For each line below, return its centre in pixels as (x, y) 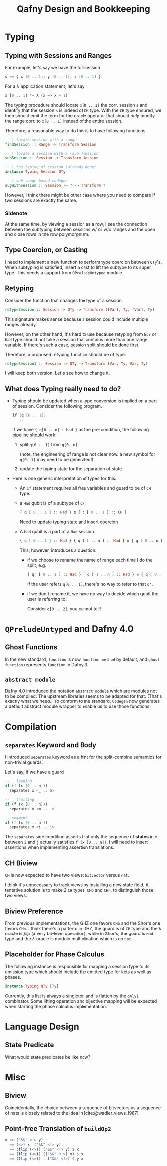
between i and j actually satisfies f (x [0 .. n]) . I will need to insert (77, 842)
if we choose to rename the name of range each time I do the (90, 560)
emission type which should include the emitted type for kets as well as (78, 972)
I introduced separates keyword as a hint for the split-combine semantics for (83, 757)
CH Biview (22, 863)
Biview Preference (34, 911)
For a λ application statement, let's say (45, 86)
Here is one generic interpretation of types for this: (64, 478)
